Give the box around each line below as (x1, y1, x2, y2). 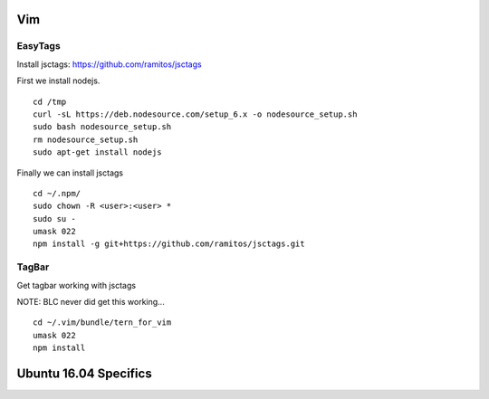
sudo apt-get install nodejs (33, 147, 162, 157)
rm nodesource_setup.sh (33, 134, 139, 145)
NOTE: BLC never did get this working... (16, 296, 165, 307)
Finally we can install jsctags (16, 167, 124, 178)
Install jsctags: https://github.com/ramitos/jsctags (16, 59, 203, 70)
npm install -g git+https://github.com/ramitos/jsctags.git (33, 239, 305, 249)
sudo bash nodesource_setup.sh (33, 122, 172, 132)
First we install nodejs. (16, 75, 101, 86)
